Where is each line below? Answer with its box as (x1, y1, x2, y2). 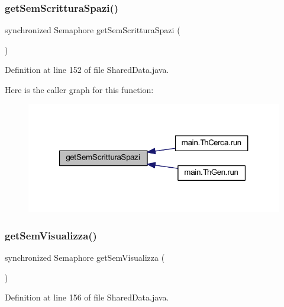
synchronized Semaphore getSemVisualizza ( (5, 251, 165, 263)
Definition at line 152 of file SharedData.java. (5, 63, 169, 76)
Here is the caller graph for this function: (5, 84, 154, 95)
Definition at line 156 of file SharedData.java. (5, 291, 169, 303)
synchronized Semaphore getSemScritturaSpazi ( (5, 24, 180, 36)
